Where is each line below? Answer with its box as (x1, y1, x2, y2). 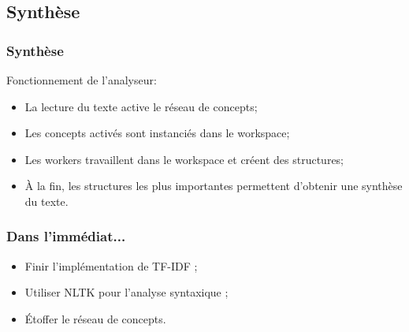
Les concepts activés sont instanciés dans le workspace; (24, 125, 290, 141)
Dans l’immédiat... (6, 226, 126, 246)
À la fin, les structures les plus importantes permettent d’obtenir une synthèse (24, 177, 403, 194)
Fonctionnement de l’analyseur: (6, 72, 157, 88)
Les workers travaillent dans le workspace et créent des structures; (24, 151, 344, 167)
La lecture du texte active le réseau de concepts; (24, 98, 258, 114)
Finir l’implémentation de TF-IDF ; (24, 257, 198, 274)
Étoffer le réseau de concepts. (24, 310, 166, 326)
